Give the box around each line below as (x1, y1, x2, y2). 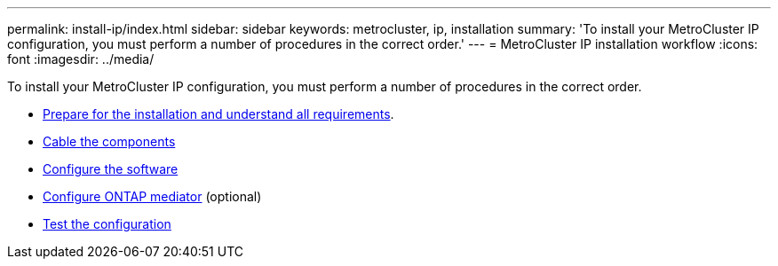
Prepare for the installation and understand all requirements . (43, 106, 394, 121)
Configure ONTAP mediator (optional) (43, 189, 262, 204)
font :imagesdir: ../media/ (7, 51, 155, 66)
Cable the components (43, 134, 176, 149)
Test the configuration (43, 216, 171, 231)
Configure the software (43, 161, 179, 176)
